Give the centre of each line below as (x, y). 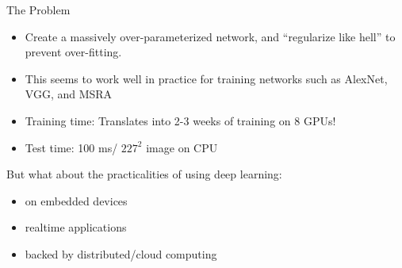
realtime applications (76, 227)
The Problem (38, 10)
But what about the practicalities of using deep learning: (144, 174)
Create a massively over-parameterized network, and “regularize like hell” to (210, 36)
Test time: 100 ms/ (71, 147)
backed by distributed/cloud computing (121, 253)
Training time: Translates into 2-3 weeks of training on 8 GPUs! (180, 120)
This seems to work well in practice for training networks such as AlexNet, (206, 78)
